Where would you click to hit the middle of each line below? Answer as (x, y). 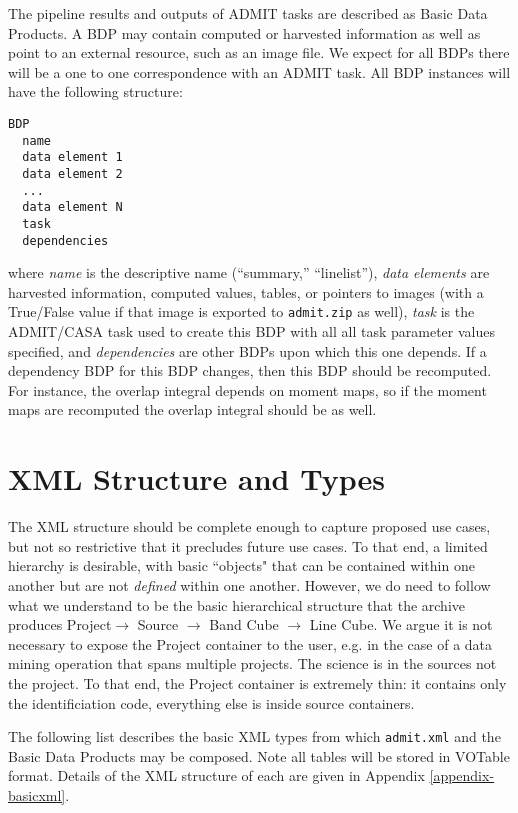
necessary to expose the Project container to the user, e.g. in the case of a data (250, 643)
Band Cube (244, 624)
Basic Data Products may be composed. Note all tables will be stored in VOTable (259, 755)
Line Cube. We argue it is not (401, 624)
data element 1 (72, 157)
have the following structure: (95, 91)
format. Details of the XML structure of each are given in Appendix (216, 775)
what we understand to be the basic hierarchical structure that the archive (237, 604)
